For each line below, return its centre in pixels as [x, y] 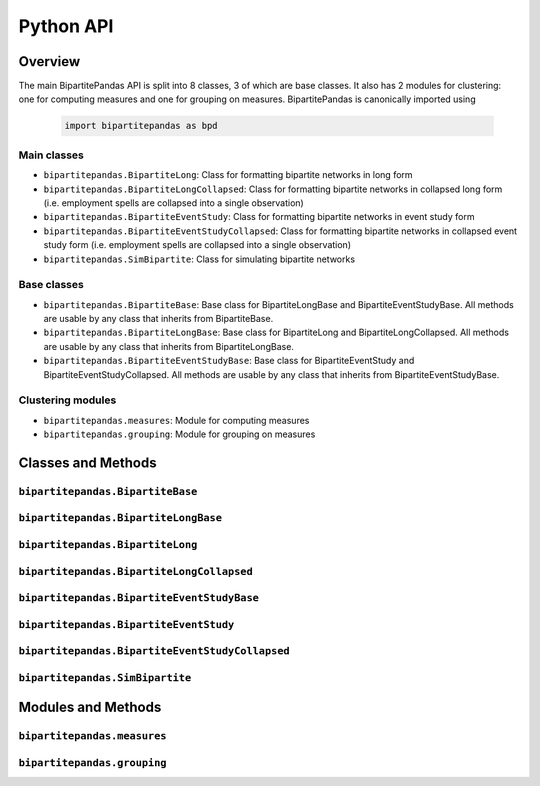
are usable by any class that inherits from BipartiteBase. [158, 319]
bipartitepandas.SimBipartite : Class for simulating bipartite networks [199, 259]
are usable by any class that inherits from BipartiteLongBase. [169, 346]
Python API [66, 26]
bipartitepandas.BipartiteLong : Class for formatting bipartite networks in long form [228, 175]
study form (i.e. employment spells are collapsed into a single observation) [197, 245]
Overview [49, 61]
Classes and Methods [87, 462]
